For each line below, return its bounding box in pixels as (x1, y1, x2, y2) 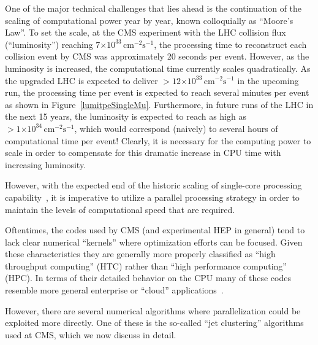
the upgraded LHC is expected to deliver (5, 74, 158, 87)
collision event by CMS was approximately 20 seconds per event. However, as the (5, 50, 309, 63)
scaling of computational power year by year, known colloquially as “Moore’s (5, 14, 293, 26)
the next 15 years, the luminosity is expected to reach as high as (5, 110, 246, 123)
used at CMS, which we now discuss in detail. (5, 328, 176, 341)
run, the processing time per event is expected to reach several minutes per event (5, 86, 309, 99)
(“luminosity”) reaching (5, 37, 93, 50)
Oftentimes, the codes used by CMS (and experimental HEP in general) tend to (5, 223, 305, 236)
